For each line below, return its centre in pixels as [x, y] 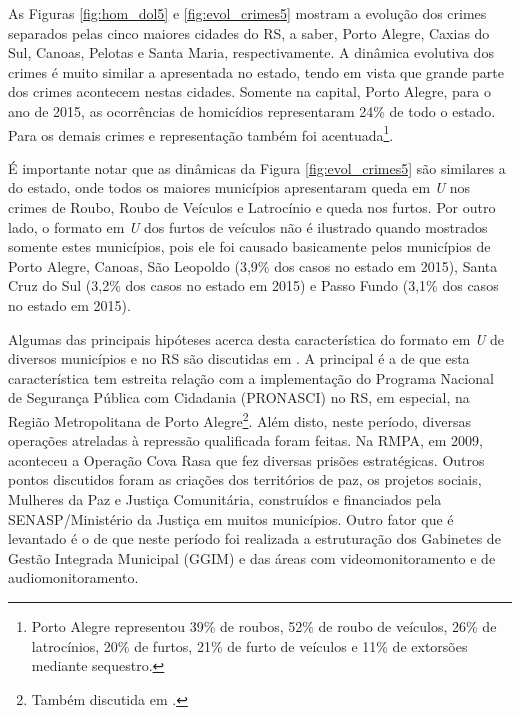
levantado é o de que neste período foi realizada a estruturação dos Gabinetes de [254, 538]
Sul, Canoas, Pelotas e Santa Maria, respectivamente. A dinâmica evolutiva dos [251, 52]
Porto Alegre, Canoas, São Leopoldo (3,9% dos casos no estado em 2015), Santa [253, 265]
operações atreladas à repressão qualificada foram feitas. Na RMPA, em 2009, [246, 440]
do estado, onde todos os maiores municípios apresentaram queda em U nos [239, 187]
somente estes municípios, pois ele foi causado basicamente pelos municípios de [249, 246]
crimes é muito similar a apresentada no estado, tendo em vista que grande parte [256, 71]
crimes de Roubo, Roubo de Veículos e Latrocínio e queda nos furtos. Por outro [252, 207]
